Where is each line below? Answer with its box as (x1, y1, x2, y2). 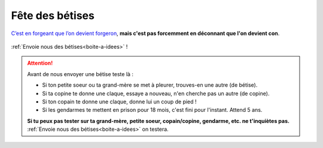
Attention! (27, 59, 53, 67)
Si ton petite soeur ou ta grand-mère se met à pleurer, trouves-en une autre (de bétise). (42, 81, 258, 89)
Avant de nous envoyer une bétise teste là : (27, 70, 134, 77)
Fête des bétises (11, 9, 95, 22)
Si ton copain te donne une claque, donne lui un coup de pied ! (42, 98, 197, 105)
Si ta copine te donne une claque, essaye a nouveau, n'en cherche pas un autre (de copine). (42, 90, 270, 97)
